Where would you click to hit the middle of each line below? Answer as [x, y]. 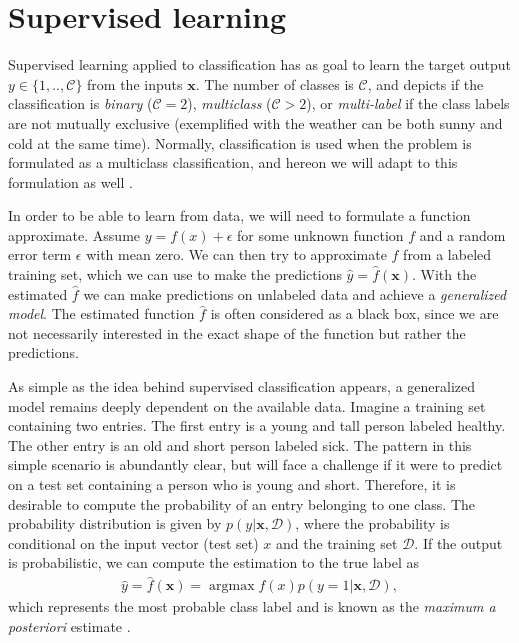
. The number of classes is [274, 83]
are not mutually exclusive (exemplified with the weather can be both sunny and [255, 122]
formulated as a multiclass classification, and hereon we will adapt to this [233, 162]
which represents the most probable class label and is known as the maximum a [252, 606]
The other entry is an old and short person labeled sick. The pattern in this [240, 444]
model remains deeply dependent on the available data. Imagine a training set [247, 405]
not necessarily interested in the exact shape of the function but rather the [237, 332]
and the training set [336, 542]
